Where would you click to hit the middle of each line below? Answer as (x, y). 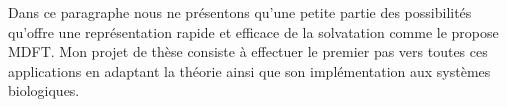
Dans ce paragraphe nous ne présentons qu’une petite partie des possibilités (240, 12)
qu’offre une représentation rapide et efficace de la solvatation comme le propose (253, 31)
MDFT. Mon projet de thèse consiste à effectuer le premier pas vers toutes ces (248, 51)
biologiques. (44, 90)
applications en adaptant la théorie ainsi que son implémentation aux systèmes (249, 70)
